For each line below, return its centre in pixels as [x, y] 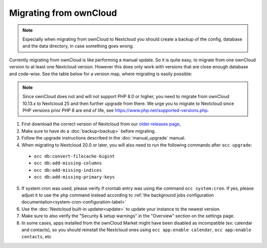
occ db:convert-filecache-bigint [74, 156]
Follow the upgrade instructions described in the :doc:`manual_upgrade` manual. [104, 138]
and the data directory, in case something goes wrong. [78, 46]
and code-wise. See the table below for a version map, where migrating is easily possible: [101, 74]
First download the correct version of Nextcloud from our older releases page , [101, 124]
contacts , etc [37, 237]
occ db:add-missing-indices [68, 170]
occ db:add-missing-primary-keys [74, 177]
